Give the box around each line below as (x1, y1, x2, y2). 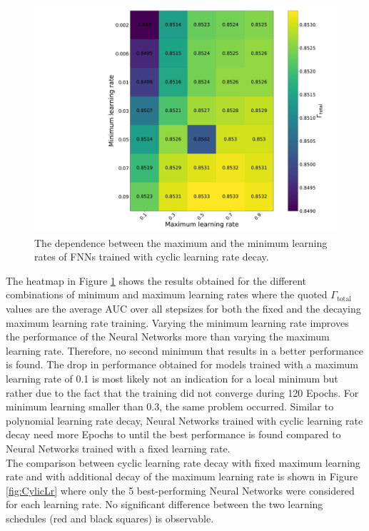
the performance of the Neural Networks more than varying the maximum (6, 329, 330, 344)
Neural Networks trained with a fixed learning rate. (6, 440, 231, 455)
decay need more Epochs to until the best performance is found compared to (6, 427, 341, 442)
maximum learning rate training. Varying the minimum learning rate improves (6, 315, 349, 330)
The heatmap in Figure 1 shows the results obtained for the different (6, 273, 307, 288)
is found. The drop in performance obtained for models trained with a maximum (6, 357, 358, 372)
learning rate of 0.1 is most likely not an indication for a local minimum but (6, 370, 338, 385)
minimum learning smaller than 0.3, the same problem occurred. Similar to (6, 399, 334, 414)
